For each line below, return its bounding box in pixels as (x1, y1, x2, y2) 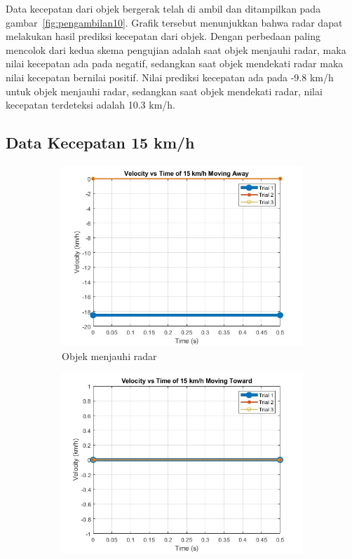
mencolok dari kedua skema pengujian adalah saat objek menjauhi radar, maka (6, 42, 346, 57)
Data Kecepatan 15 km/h (6, 132, 195, 153)
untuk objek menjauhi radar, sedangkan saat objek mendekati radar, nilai (6, 83, 323, 98)
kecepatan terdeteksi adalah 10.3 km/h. (6, 97, 176, 112)
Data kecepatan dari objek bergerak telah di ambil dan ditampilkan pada (6, 1, 321, 15)
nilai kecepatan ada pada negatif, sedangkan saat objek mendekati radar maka (6, 56, 344, 71)
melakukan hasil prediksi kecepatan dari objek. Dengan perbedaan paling (6, 29, 320, 43)
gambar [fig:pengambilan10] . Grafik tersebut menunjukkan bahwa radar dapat (6, 15, 343, 29)
